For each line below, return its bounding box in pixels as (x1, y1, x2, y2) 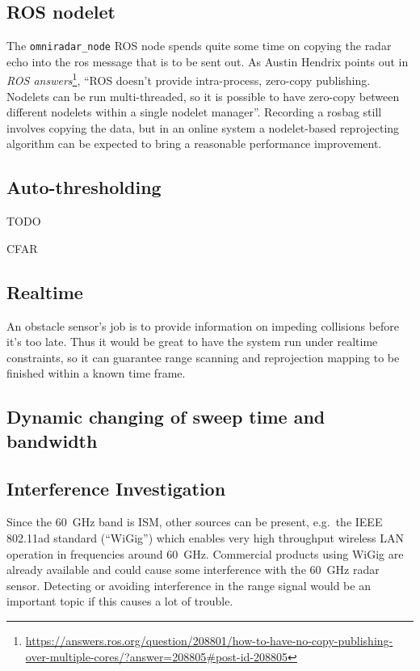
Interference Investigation (6, 475, 226, 500)
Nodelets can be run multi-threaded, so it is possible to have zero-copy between (6, 87, 400, 104)
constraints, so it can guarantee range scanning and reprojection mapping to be (6, 348, 400, 365)
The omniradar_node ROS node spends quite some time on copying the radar (6, 37, 392, 54)
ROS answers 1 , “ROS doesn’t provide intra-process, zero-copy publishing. (6, 70, 371, 89)
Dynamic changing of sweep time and (6, 404, 325, 429)
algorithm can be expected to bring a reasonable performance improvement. (6, 135, 382, 152)
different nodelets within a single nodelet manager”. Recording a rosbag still (6, 103, 382, 120)
